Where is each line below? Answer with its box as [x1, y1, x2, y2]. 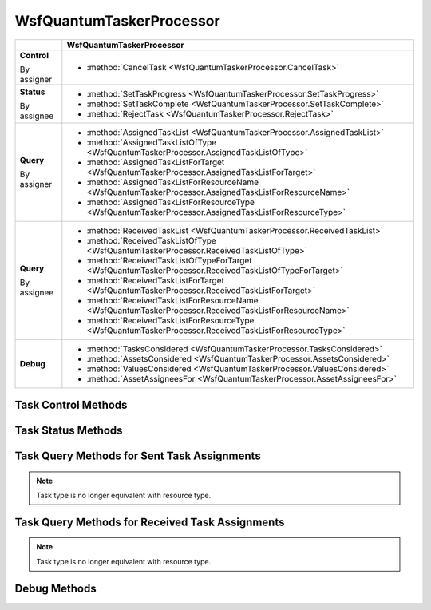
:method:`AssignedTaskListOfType [86, 137, 217, 148]
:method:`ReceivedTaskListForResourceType [86, 315, 255, 326]
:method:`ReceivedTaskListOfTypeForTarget [86, 255, 252, 266]
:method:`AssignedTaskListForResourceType [86, 196, 255, 208]
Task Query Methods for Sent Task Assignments [14, 450, 261, 462]
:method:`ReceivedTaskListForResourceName [86, 295, 259, 306]
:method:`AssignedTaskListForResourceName [86, 176, 259, 188]
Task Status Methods [14, 423, 123, 437]
